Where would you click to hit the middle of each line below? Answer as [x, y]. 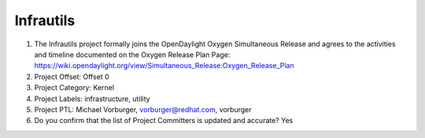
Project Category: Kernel [74, 88]
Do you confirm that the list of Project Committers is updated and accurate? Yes [164, 121]
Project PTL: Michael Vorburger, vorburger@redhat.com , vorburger [143, 109]
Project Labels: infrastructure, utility [92, 99]
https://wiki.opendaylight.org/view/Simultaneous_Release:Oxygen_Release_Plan [164, 66]
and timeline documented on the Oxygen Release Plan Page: [132, 54]
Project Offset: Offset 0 [72, 76]
